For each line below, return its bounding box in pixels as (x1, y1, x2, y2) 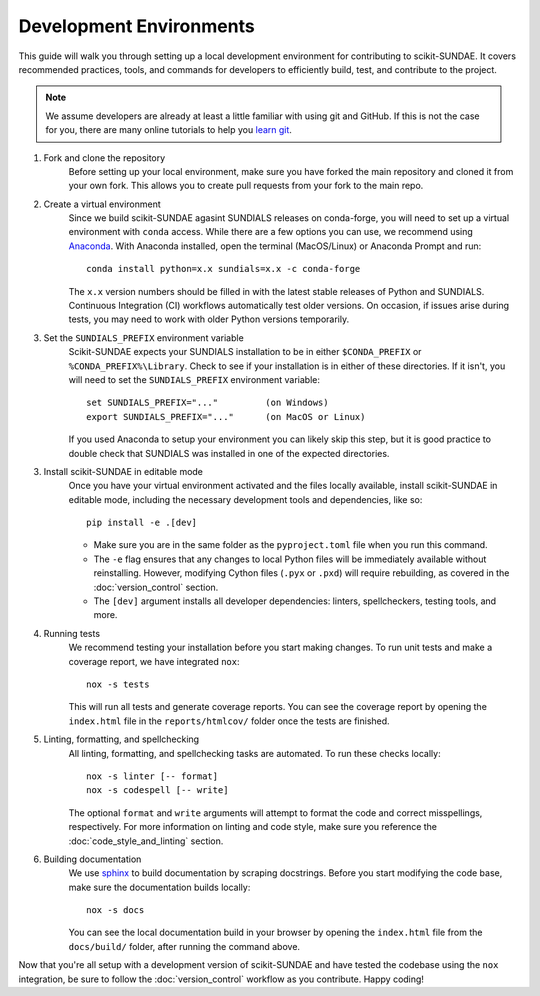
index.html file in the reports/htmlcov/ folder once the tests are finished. (68, 715, 390, 727)
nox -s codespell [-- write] (86, 785, 229, 796)
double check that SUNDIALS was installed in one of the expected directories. (68, 447, 390, 459)
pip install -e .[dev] (86, 517, 198, 529)
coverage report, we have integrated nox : (68, 655, 240, 667)
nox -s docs (86, 905, 145, 916)
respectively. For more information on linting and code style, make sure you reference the (68, 821, 438, 833)
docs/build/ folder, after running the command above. (68, 940, 300, 952)
